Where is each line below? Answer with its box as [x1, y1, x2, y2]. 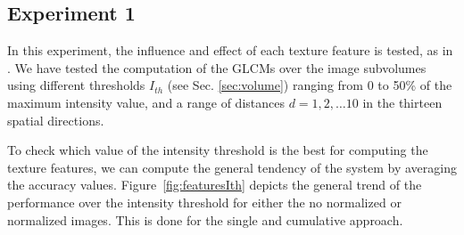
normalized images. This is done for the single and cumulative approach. [7, 210, 403, 229]
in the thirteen [362, 93, 443, 111]
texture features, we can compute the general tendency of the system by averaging [7, 158, 457, 176]
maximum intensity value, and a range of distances [7, 93, 285, 111]
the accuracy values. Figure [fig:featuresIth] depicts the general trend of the [7, 175, 422, 194]
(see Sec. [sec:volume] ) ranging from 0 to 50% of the [167, 76, 452, 94]
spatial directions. [7, 110, 104, 129]
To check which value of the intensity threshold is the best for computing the [7, 141, 428, 159]
